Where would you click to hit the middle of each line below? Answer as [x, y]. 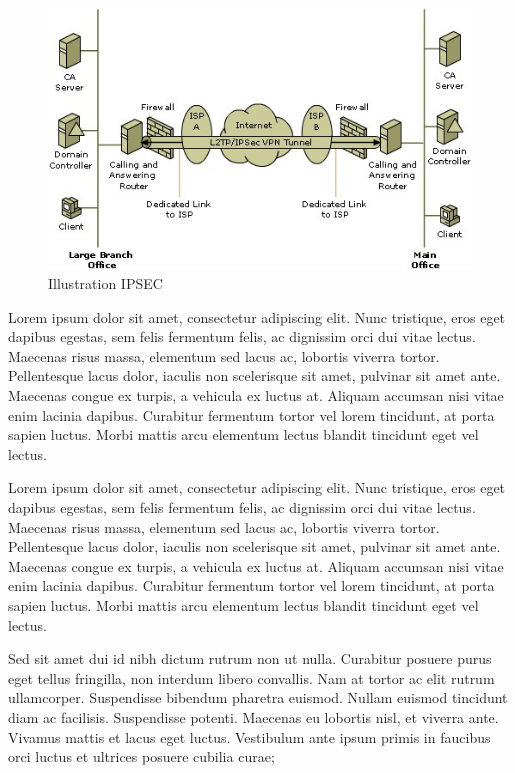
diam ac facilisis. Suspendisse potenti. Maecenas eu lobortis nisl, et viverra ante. [253, 716]
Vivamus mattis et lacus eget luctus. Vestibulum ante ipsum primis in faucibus [249, 736]
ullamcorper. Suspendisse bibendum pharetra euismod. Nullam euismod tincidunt [258, 697]
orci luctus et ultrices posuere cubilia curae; [141, 756]
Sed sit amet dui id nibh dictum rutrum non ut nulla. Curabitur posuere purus [250, 658]
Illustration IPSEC [105, 283]
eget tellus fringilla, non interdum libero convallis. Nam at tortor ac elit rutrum [251, 677]
